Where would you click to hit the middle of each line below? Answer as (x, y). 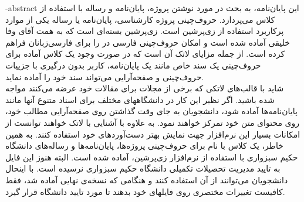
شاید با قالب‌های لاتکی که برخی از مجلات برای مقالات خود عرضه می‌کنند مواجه (145, 88)
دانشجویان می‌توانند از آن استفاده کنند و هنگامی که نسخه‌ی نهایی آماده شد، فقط (147, 179)
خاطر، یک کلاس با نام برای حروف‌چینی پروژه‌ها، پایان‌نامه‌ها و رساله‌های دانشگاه (144, 145)
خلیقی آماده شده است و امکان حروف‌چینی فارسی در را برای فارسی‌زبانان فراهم (148, 42)
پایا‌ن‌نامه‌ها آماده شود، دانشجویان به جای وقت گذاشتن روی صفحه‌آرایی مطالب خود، (151, 111)
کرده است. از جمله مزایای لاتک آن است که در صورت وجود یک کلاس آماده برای (145, 54)
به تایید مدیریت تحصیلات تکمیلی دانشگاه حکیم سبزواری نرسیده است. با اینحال (143, 168)
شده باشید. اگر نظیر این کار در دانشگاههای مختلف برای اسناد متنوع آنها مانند (140, 99)
